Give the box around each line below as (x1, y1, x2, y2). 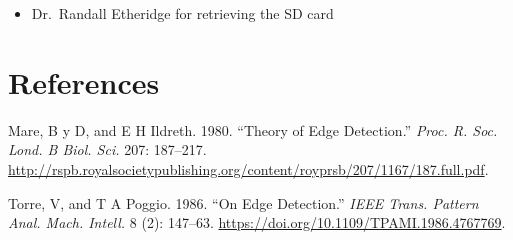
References (8, 61, 160, 102)
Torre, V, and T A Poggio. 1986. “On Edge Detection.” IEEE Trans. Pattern (8, 192, 479, 213)
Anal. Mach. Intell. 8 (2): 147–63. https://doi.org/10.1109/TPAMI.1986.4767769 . (8, 212, 506, 233)
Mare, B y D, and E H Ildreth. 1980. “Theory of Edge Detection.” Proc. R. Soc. (8, 119, 498, 140)
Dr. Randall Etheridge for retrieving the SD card (31, 3, 334, 23)
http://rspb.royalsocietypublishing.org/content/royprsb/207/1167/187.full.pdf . (8, 158, 489, 179)
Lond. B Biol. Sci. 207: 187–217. (8, 139, 207, 160)
